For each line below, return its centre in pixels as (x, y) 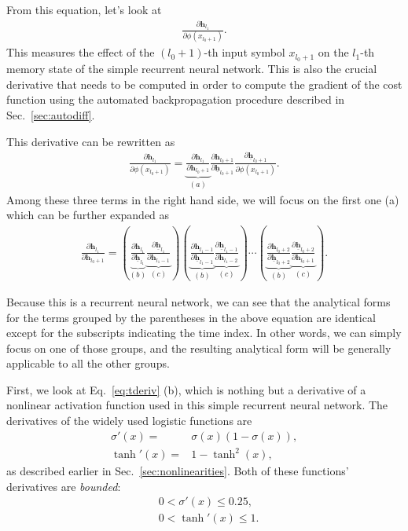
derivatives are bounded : (64, 486)
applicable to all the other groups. (88, 363)
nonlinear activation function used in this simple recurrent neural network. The (197, 405)
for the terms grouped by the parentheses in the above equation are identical (191, 317)
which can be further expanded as (88, 215)
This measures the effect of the (81, 52)
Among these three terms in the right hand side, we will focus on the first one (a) (203, 199)
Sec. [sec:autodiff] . (51, 115)
